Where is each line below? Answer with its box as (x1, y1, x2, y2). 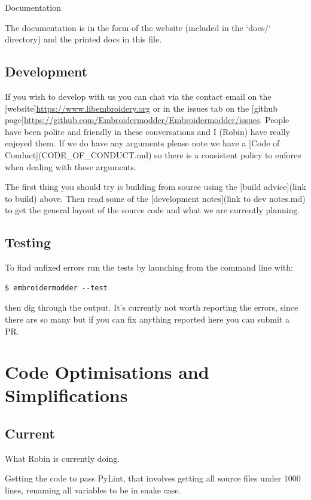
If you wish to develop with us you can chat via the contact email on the (5, 90, 272, 102)
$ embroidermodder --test (5, 283, 108, 292)
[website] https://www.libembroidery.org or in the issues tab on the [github (5, 102, 278, 114)
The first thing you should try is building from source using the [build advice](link (5, 180, 306, 193)
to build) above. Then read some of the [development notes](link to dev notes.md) (5, 192, 306, 204)
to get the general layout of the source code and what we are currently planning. (5, 204, 300, 216)
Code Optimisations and (5, 360, 209, 384)
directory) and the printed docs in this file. (5, 33, 162, 45)
